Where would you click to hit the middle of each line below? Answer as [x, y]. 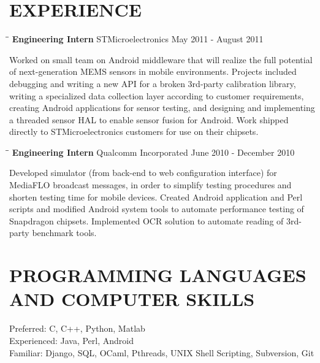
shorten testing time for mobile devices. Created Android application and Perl [156, 197]
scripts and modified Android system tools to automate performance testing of [157, 209]
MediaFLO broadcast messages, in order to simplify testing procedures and [150, 185]
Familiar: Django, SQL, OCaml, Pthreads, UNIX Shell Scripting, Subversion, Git [162, 352]
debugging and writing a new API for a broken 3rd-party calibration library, [153, 83]
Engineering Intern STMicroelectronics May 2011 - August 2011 [138, 39]
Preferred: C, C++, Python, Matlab [77, 328]
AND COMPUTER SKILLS [132, 299]
